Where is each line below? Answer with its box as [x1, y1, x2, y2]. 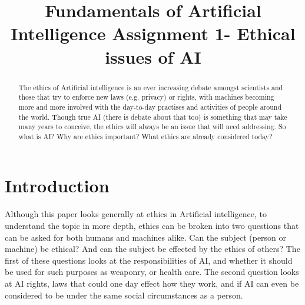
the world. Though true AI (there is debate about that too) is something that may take [18, 111, 287, 122]
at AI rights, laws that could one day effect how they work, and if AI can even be [5, 277, 299, 289]
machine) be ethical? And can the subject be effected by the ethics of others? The [5, 242, 300, 255]
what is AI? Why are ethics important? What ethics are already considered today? [18, 131, 273, 141]
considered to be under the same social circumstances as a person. [5, 288, 243, 301]
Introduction [5, 173, 110, 198]
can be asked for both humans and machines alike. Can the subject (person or [5, 231, 287, 243]
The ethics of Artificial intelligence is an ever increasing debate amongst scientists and [18, 82, 283, 92]
